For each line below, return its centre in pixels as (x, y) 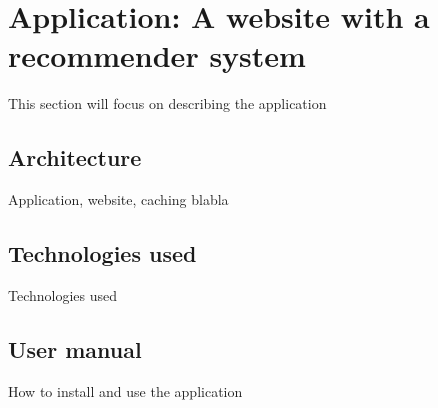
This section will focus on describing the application (167, 103)
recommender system (157, 55)
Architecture (75, 157)
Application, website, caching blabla (118, 199)
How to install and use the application (125, 390)
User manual (75, 348)
